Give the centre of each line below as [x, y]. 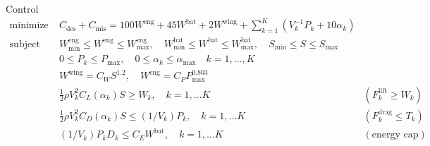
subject [25, 44]
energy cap [395, 135]
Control [22, 8]
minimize [29, 26]
